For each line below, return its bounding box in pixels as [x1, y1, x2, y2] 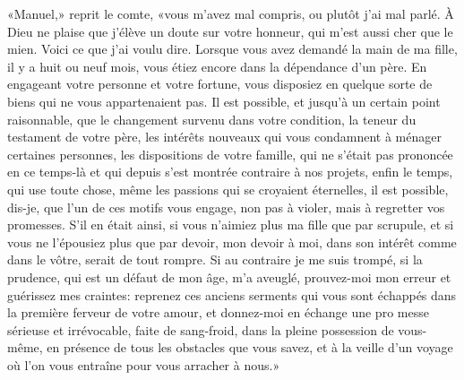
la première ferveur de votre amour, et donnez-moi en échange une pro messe [7, 303, 429, 322]
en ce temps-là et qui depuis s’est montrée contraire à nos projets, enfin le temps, [7, 162, 453, 181]
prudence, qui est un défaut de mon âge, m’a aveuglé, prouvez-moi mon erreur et [7, 267, 451, 286]
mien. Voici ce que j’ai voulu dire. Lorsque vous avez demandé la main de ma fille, [7, 39, 458, 58]
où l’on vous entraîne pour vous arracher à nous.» [7, 355, 280, 374]
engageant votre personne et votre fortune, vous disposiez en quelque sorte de [7, 74, 433, 93]
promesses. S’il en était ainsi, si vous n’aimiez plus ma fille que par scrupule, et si [7, 215, 454, 234]
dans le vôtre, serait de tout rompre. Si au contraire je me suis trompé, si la [7, 250, 423, 269]
